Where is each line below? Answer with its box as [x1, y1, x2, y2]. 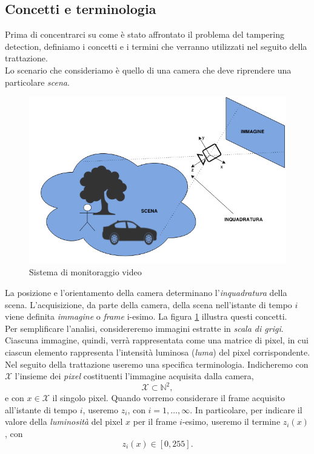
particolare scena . [5, 75, 70, 88]
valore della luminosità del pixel [5, 415, 123, 428]
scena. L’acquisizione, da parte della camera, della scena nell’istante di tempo [5, 298, 292, 311]
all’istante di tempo [5, 403, 78, 416]
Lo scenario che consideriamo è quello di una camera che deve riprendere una [5, 63, 292, 76]
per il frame [133, 415, 177, 428]
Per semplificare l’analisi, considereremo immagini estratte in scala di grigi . [5, 322, 284, 334]
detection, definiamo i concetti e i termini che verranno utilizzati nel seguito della [5, 40, 307, 52]
